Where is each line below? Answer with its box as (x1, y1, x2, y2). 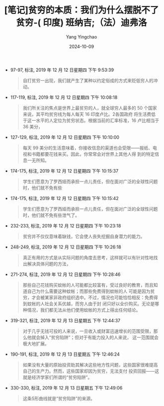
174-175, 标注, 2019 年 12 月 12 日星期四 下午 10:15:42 (10, 195, 119, 201)
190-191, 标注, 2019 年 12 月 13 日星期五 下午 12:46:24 (10, 351, 120, 357)
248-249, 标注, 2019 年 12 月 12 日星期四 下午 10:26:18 (10, 244, 121, 250)
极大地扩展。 (22, 340, 49, 347)
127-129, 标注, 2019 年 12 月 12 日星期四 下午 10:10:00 (10, 134, 120, 140)
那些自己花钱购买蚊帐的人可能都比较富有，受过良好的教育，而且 (22, 282, 154, 288)
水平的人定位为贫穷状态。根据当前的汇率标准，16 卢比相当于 (36, 117, 160, 123)
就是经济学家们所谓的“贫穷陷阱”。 (22, 374, 92, 380)
